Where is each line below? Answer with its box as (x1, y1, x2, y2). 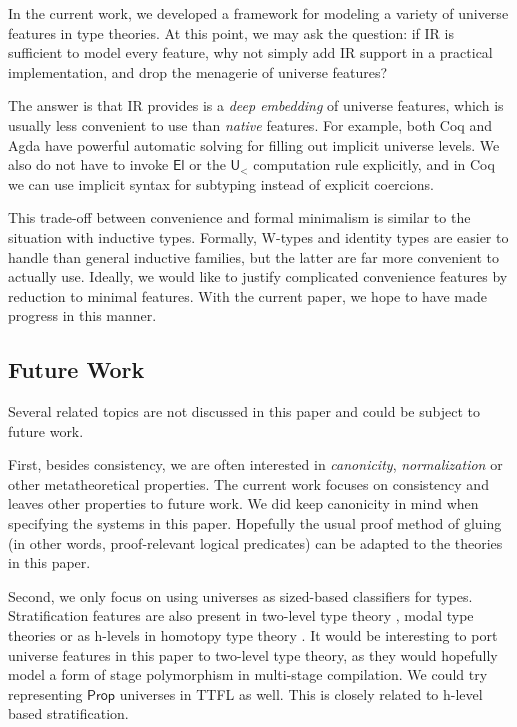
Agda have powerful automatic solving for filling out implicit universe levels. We (8, 134, 500, 155)
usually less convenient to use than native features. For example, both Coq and (8, 114, 492, 135)
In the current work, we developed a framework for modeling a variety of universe (8, 3, 509, 23)
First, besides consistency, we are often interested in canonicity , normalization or (8, 454, 503, 475)
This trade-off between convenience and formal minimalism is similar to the (8, 207, 471, 228)
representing (8, 683, 83, 704)
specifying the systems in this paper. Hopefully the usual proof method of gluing (8, 513, 502, 534)
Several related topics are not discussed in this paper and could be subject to (8, 401, 480, 422)
